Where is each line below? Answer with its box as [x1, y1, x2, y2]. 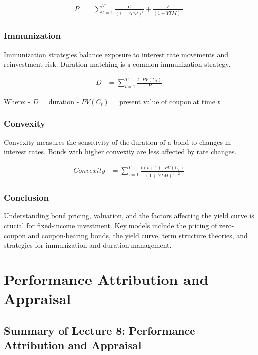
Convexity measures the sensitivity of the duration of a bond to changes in [4, 137, 231, 147]
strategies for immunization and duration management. [4, 240, 172, 250]
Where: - [4, 96, 31, 106]
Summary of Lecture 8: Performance [4, 322, 195, 338]
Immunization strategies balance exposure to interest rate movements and [4, 49, 228, 59]
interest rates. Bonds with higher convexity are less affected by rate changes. [4, 146, 237, 157]
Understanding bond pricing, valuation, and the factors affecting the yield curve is [4, 211, 254, 221]
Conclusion [4, 191, 49, 204]
